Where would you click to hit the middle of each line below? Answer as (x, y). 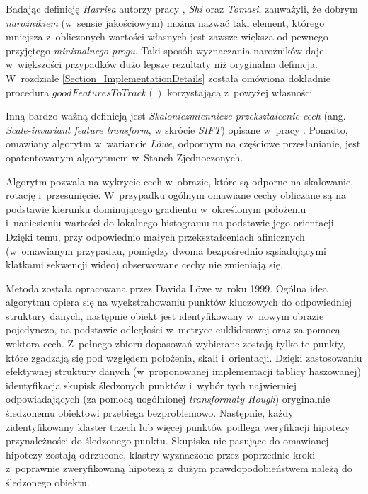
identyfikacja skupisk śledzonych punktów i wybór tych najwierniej (151, 385)
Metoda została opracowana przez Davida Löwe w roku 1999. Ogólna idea (167, 288)
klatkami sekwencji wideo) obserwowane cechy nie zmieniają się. (144, 264)
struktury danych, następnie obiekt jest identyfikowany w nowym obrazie (165, 315)
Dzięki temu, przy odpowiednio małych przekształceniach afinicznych (155, 236)
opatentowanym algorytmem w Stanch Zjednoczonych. (125, 157)
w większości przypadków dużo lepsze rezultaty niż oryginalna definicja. (162, 64)
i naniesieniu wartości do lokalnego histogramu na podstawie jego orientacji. (171, 223)
